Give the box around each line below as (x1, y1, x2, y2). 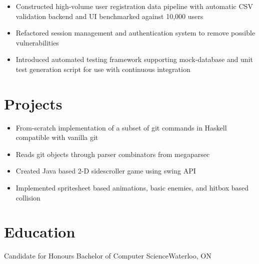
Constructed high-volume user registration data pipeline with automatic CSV (15, 1, 253, 11)
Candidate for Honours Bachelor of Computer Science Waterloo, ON (4, 250, 211, 261)
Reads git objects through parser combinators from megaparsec (15, 148, 210, 159)
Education (4, 221, 75, 242)
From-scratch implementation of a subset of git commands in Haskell (15, 122, 227, 132)
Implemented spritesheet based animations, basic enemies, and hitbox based (15, 182, 249, 193)
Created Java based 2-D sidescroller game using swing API (15, 165, 196, 176)
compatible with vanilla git (15, 132, 98, 142)
